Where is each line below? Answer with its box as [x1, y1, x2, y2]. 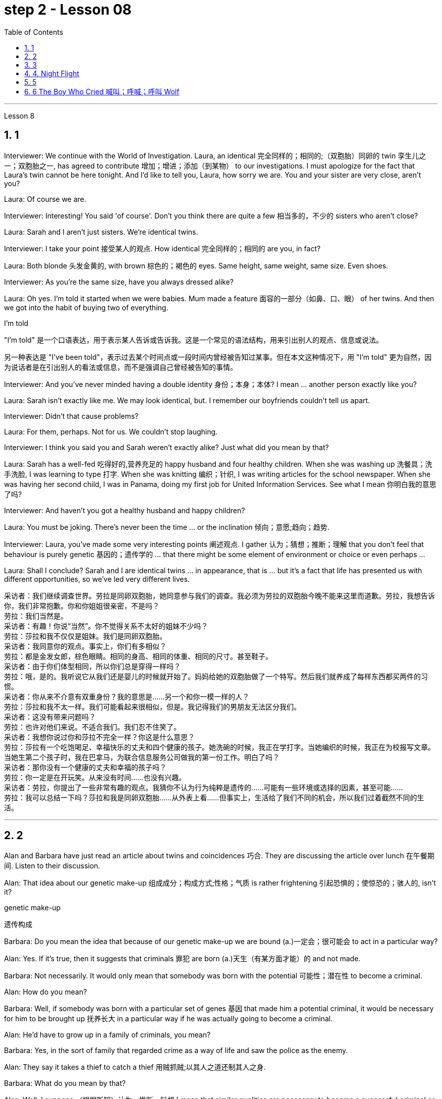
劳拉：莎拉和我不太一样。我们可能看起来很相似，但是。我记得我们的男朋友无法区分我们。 [4, 702, 301, 711]
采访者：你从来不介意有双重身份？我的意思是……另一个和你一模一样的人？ [4, 692, 250, 701]
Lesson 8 [4, 111, 35, 120]
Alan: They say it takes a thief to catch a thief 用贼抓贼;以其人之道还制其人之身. [4, 1063, 266, 1072]
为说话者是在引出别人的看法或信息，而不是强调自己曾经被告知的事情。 [4, 362, 237, 371]
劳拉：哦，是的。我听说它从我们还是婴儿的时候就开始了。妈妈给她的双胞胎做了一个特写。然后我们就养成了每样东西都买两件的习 [4, 672, 428, 681]
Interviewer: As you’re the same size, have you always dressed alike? [4, 277, 234, 286]
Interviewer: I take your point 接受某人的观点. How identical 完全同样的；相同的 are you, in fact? [4, 244, 321, 253]
